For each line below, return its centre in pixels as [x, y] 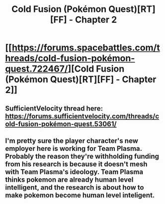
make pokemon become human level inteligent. [80, 195]
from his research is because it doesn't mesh [76, 164]
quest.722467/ [37, 69]
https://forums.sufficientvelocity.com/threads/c [82, 116]
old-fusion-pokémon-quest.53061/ [61, 124]
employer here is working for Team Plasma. [74, 149]
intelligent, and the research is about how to [75, 187]
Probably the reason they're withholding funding [82, 156]
